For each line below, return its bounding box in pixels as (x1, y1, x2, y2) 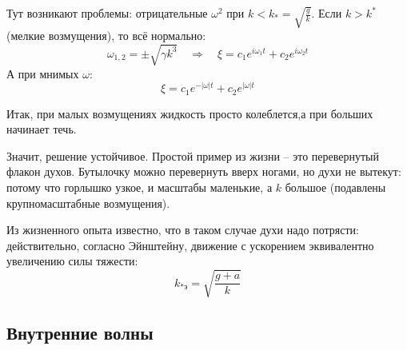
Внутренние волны (6, 320, 154, 344)
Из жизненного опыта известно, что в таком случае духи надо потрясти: (6, 221, 359, 238)
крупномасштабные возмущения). (6, 194, 170, 211)
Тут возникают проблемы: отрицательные (6, 5, 208, 21)
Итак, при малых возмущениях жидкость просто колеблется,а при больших (6, 105, 373, 121)
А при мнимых (6, 65, 79, 82)
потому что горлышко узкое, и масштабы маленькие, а (6, 179, 273, 196)
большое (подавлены (285, 179, 386, 196)
